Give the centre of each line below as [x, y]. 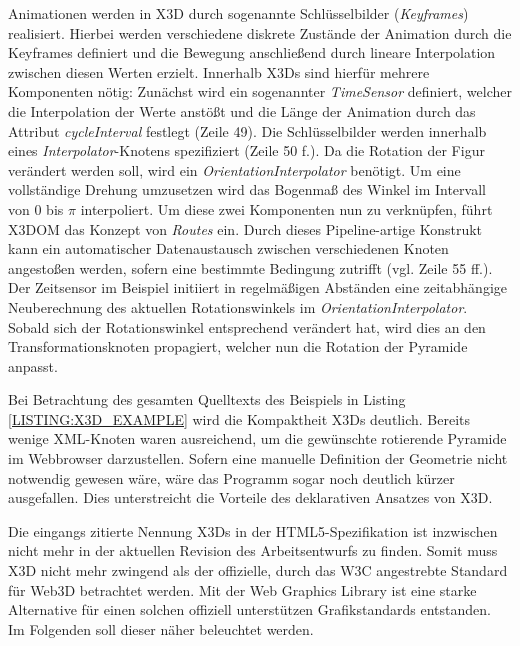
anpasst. [33, 365]
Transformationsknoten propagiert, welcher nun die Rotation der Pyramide [238, 346]
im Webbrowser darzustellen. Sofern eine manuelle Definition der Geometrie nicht [258, 458]
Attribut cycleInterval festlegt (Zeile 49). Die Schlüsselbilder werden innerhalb [247, 130]
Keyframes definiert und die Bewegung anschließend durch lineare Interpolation [252, 52]
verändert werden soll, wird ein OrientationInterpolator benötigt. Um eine [234, 169]
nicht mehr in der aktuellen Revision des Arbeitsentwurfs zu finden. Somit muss [253, 550]
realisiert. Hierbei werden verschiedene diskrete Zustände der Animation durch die [260, 32]
